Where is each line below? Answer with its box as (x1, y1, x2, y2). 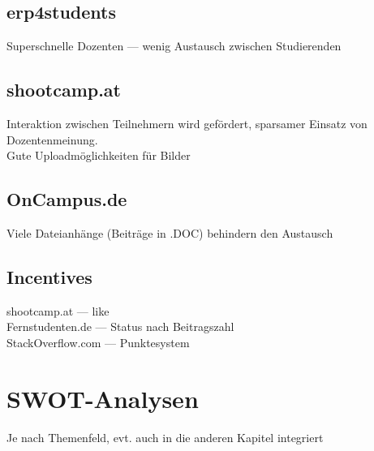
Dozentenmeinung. (6, 131, 98, 148)
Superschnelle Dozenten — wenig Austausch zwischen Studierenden (6, 37, 342, 54)
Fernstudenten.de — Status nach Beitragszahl (6, 318, 234, 335)
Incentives (6, 264, 92, 289)
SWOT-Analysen (6, 381, 199, 414)
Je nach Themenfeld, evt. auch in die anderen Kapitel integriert (6, 428, 324, 445)
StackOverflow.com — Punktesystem (6, 333, 190, 350)
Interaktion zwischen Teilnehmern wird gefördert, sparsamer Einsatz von (6, 115, 368, 131)
